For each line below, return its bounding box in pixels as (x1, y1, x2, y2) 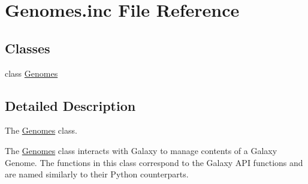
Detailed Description (5, 96, 136, 114)
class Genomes (5, 67, 58, 79)
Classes (5, 38, 50, 57)
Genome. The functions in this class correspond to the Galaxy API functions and (5, 156, 303, 168)
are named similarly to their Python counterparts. (5, 168, 189, 180)
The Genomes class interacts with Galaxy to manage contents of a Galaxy (5, 144, 277, 156)
